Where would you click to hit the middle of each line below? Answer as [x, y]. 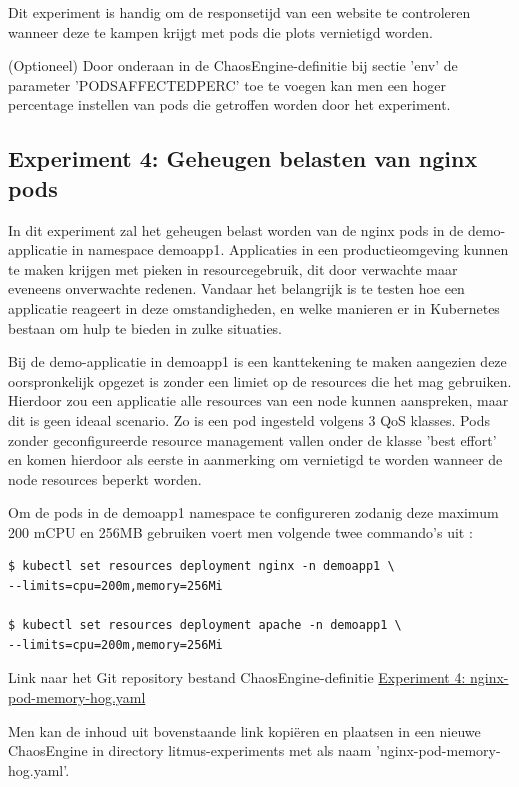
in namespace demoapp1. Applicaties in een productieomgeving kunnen [290, 249]
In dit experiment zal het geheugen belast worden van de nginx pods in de [236, 229]
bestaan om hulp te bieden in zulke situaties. [145, 327]
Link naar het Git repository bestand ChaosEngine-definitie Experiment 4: [237, 677]
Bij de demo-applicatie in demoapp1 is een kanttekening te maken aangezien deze [257, 361]
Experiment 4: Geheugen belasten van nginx [243, 158]
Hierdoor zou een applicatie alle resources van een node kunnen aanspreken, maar [258, 400]
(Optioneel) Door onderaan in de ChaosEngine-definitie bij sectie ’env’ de [233, 65]
